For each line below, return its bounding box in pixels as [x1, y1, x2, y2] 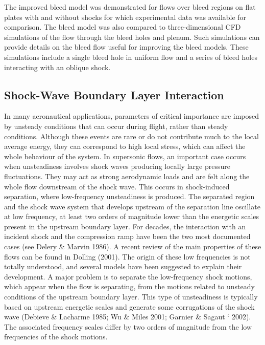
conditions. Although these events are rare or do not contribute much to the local [4, 131, 259, 141]
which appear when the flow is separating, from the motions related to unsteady [4, 281, 255, 292]
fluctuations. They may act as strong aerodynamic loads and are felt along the [4, 170, 250, 181]
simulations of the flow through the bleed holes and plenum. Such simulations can [4, 31, 260, 42]
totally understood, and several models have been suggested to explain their [4, 261, 242, 272]
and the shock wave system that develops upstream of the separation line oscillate [4, 201, 260, 211]
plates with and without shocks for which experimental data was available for [4, 11, 247, 22]
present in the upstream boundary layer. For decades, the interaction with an [4, 221, 246, 231]
